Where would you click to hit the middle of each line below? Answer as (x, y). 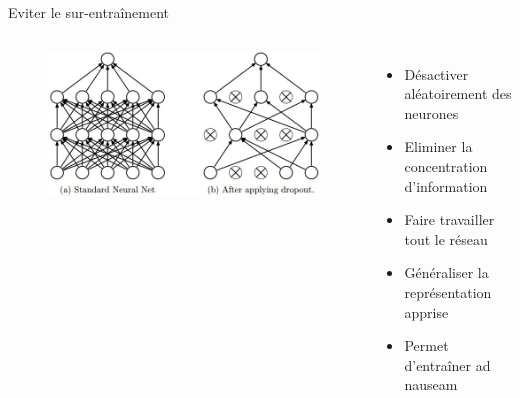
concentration (446, 165)
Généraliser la (446, 272)
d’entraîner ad (447, 364)
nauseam (431, 384)
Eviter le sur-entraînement (88, 12)
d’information (446, 185)
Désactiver (436, 73)
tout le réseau (446, 238)
